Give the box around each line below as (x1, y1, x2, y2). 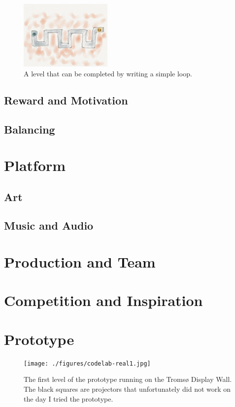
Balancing (4, 121, 55, 136)
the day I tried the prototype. (24, 393, 113, 404)
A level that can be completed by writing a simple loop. (24, 68, 192, 78)
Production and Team (4, 252, 156, 272)
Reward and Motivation (4, 92, 128, 107)
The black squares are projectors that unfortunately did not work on (24, 384, 231, 394)
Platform (4, 155, 66, 175)
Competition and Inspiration (4, 290, 203, 310)
